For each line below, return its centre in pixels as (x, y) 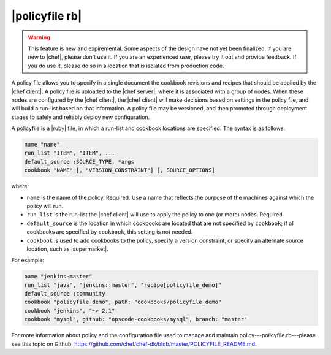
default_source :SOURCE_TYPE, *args (79, 162)
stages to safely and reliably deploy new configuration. (81, 117)
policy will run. (45, 206)
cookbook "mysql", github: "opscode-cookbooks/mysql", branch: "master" (136, 319)
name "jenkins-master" (58, 277)
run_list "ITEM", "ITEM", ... (70, 153)
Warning (39, 37)
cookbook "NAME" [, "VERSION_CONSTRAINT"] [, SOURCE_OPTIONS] (120, 170)
